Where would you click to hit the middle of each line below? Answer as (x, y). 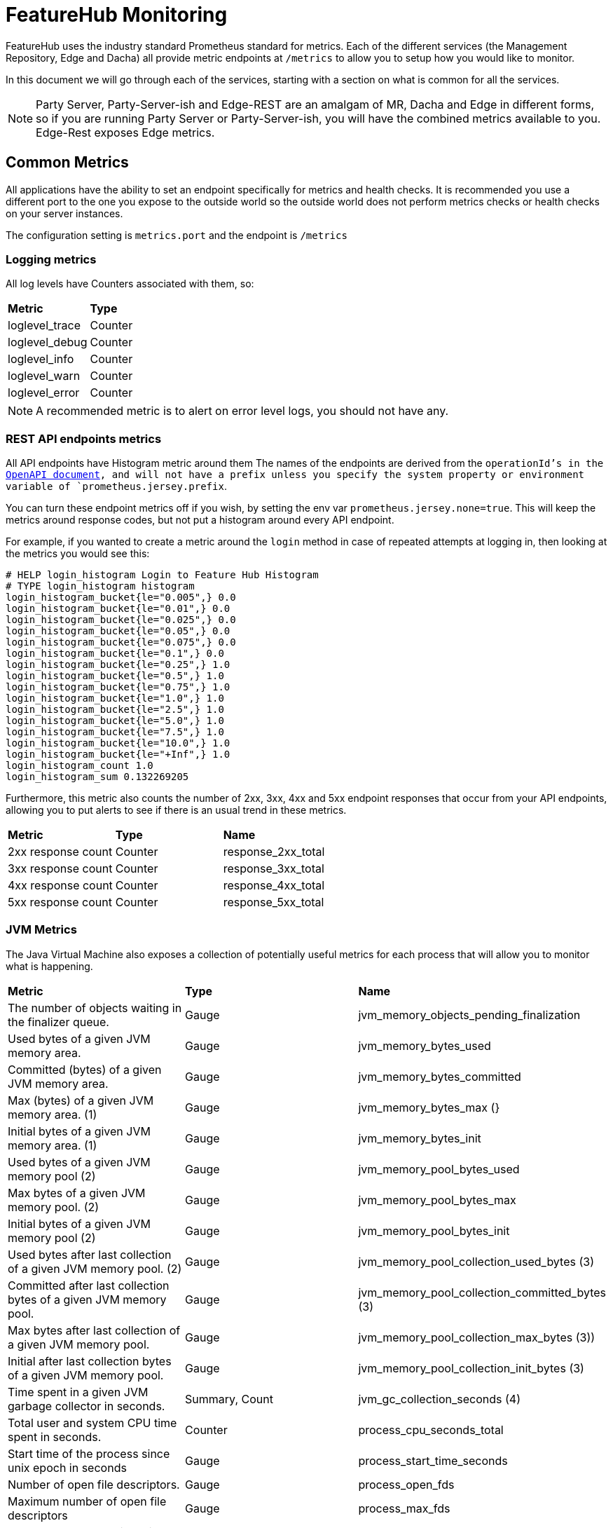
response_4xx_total (274, 886)
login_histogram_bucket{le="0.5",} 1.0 (115, 676)
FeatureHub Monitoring (117, 15)
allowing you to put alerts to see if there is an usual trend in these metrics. (176, 810)
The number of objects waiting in (95, 1008)
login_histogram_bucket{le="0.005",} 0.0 (121, 598)
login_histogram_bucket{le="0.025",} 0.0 (121, 620)
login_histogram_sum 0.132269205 (97, 777)
